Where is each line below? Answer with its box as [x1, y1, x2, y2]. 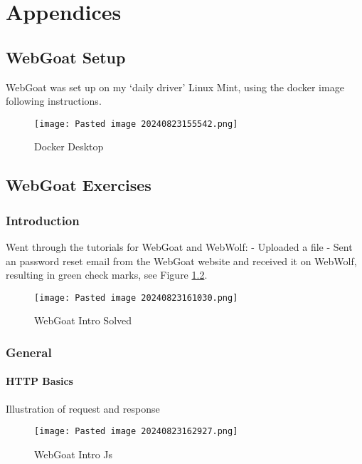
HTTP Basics [6, 373, 73, 388]
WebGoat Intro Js [34, 446, 113, 461]
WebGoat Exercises [6, 174, 151, 196]
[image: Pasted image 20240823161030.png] [34, 292, 238, 303]
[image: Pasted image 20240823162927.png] [34, 426, 238, 437]
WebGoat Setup [6, 46, 126, 68]
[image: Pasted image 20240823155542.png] [34, 118, 238, 129]
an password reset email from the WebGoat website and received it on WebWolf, [6, 253, 357, 268]
